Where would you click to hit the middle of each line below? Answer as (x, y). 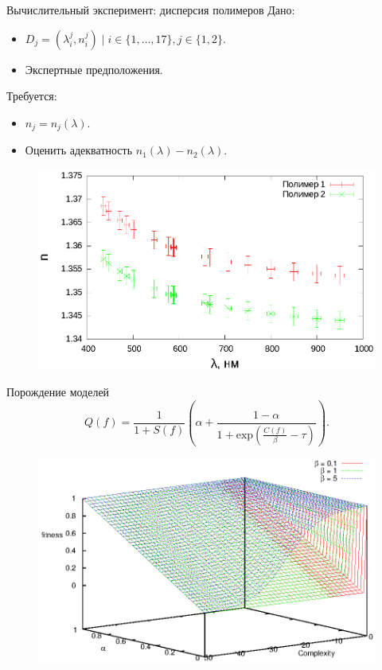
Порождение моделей (58, 392)
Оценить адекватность (79, 150)
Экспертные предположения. (94, 69)
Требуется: (32, 96)
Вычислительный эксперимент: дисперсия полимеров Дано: (151, 10)
